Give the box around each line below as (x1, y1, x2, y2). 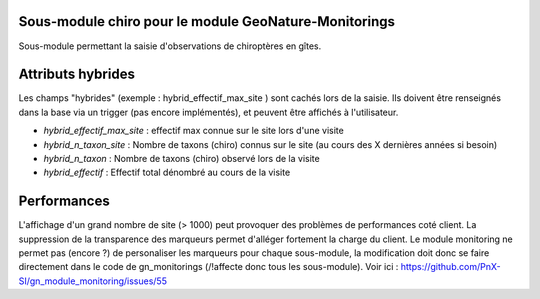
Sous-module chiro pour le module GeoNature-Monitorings (18, 13, 395, 30)
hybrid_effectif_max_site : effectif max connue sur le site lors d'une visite (43, 125, 344, 137)
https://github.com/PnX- (400, 261, 501, 273)
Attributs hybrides (18, 66, 135, 83)
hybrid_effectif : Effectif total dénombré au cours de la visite (43, 166, 291, 179)
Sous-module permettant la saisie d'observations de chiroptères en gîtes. (18, 40, 322, 52)
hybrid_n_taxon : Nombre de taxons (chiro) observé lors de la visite (43, 152, 320, 164)
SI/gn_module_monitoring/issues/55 (18, 275, 167, 287)
